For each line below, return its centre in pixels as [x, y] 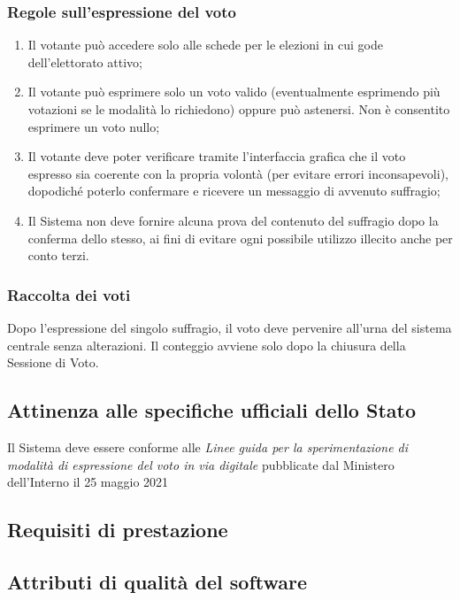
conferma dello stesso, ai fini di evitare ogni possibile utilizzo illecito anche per [240, 238]
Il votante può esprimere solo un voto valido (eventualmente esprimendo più [234, 92]
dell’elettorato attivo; [85, 62]
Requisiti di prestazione [118, 530]
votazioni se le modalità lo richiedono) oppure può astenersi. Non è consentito [239, 109]
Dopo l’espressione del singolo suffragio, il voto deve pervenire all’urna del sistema [230, 327]
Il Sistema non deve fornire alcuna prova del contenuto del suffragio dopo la [233, 220]
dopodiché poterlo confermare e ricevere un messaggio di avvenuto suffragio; [234, 191]
